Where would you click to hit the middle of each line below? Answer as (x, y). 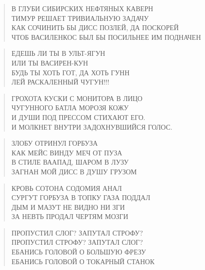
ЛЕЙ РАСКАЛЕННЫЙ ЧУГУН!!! (60, 82)
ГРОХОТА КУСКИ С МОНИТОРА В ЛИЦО (77, 98)
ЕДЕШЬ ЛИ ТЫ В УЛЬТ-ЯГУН (58, 53)
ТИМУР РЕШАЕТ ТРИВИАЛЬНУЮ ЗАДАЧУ (80, 18)
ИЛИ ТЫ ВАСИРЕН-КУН (50, 62)
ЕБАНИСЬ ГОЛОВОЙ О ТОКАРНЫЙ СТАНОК (83, 261)
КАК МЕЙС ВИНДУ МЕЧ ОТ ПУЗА (67, 152)
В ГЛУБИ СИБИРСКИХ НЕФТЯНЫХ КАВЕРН (82, 8)
